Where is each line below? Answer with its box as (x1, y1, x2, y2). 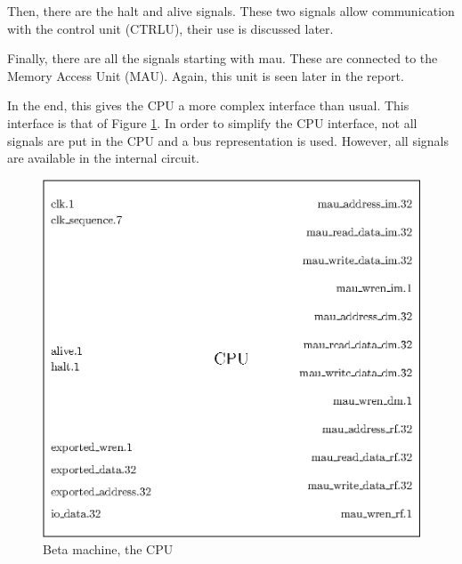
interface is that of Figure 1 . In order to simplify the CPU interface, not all (7, 113, 417, 132)
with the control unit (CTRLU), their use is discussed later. (7, 19, 334, 37)
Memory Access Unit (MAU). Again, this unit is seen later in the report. (7, 66, 404, 85)
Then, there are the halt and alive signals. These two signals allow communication (7, 2, 455, 20)
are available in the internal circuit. (7, 149, 199, 167)
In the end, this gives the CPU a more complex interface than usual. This (7, 96, 409, 115)
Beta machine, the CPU (43, 540, 174, 559)
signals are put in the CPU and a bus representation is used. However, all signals (7, 131, 450, 149)
